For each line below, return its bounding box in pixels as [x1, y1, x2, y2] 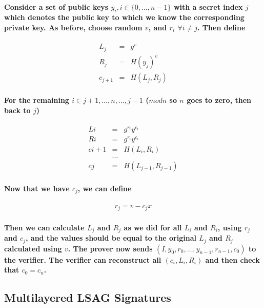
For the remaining [4, 94, 69, 105]
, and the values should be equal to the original [25, 232, 196, 243]
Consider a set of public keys [4, 1, 109, 12]
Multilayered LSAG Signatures [4, 289, 171, 305]
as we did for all [124, 222, 182, 232]
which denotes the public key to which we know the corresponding [4, 12, 245, 23]
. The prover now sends [68, 243, 153, 253]
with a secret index [173, 1, 243, 12]
